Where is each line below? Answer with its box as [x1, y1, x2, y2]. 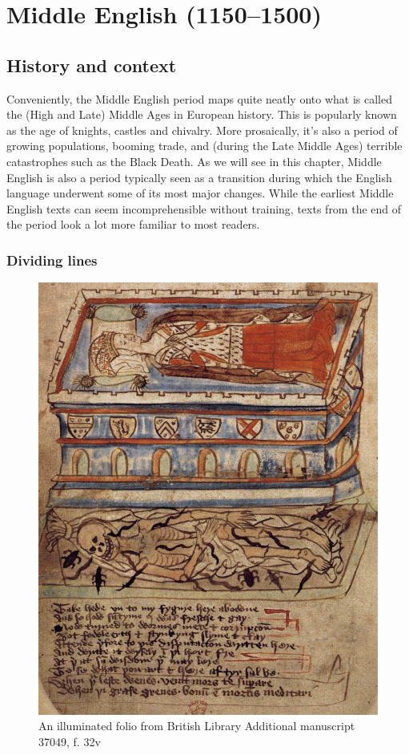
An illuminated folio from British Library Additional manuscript [38, 717, 355, 734]
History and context [6, 52, 177, 77]
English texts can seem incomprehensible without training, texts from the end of [6, 200, 402, 217]
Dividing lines [6, 250, 98, 270]
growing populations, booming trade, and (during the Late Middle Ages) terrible [6, 137, 403, 154]
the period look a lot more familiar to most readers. [6, 216, 260, 233]
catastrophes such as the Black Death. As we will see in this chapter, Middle [6, 152, 382, 169]
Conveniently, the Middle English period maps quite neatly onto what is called [6, 90, 392, 107]
